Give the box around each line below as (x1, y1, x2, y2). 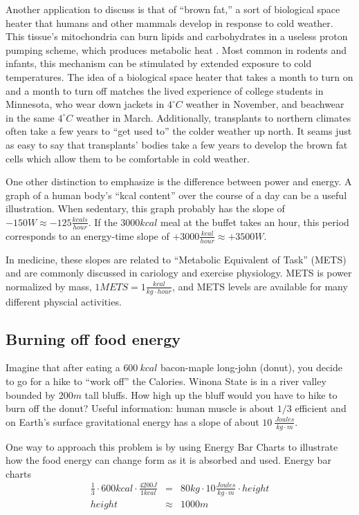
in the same (6, 110, 55, 124)
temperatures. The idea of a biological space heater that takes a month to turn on (6, 69, 353, 84)
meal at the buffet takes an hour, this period (160, 214, 349, 229)
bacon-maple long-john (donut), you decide (160, 360, 343, 375)
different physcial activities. (6, 294, 122, 308)
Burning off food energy (6, 328, 181, 349)
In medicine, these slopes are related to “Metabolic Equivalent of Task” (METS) (6, 252, 347, 266)
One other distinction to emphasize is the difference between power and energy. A (6, 174, 352, 189)
